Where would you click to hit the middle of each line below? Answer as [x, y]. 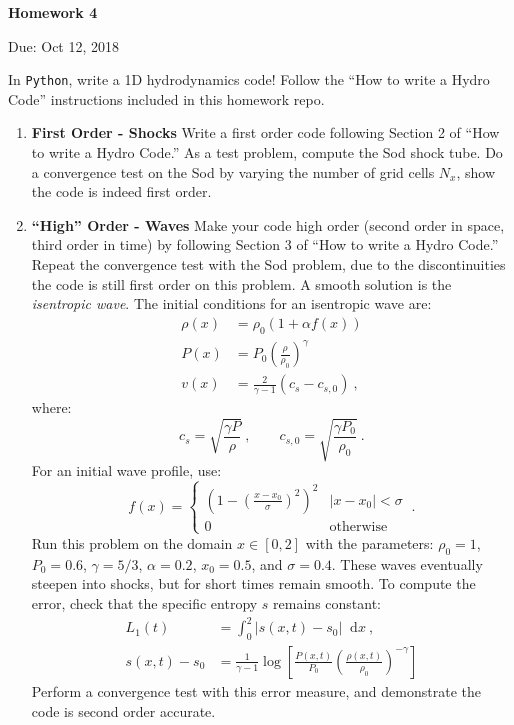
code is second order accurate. [123, 710]
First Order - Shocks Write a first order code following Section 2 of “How [265, 132]
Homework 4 [53, 12]
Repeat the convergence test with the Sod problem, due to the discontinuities [268, 264]
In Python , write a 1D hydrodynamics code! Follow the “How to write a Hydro [249, 79]
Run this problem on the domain [132, 542]
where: [51, 407]
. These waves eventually [407, 563]
